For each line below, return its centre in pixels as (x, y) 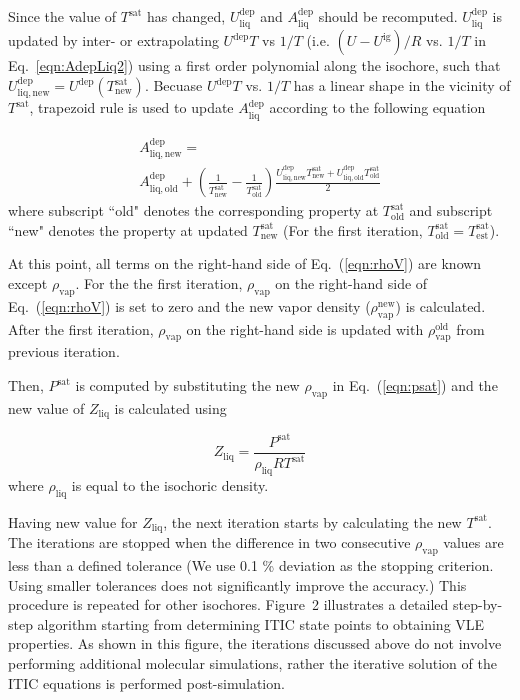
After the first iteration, (81, 328)
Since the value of (62, 16)
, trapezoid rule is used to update (131, 107)
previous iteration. (64, 351)
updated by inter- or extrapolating (113, 40)
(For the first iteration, (353, 229)
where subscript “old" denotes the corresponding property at (193, 210)
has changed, (186, 16)
